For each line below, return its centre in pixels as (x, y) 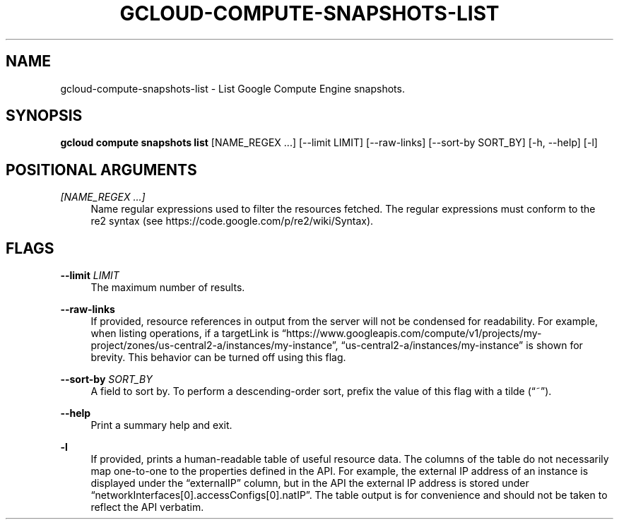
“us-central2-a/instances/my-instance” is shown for (462, 346)
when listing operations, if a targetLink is (185, 334)
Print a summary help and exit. (161, 425)
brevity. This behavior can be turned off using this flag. (218, 358)
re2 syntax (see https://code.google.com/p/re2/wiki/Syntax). (232, 221)
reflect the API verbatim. (147, 507)
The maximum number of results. (168, 288)
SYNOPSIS (44, 116)
